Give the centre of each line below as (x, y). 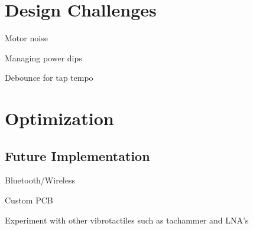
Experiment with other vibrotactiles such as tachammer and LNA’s (127, 220)
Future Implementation (77, 155)
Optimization (59, 118)
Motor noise (26, 38)
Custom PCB (29, 200)
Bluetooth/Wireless (40, 180)
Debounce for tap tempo (49, 78)
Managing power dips (43, 57)
